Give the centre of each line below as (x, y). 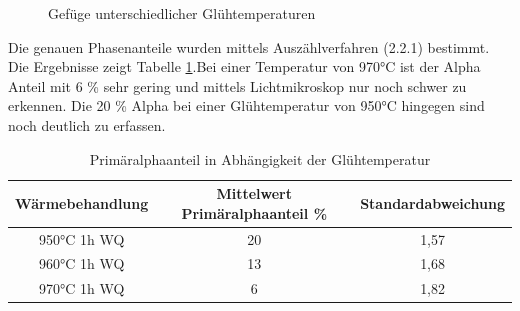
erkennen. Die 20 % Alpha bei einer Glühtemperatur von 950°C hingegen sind (246, 105)
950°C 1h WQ (81, 238)
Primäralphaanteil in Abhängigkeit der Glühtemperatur (260, 158)
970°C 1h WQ (81, 288)
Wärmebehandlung (82, 202)
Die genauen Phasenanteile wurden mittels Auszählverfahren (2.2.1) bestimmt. (249, 46)
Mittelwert (254, 193)
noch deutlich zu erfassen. (87, 124)
